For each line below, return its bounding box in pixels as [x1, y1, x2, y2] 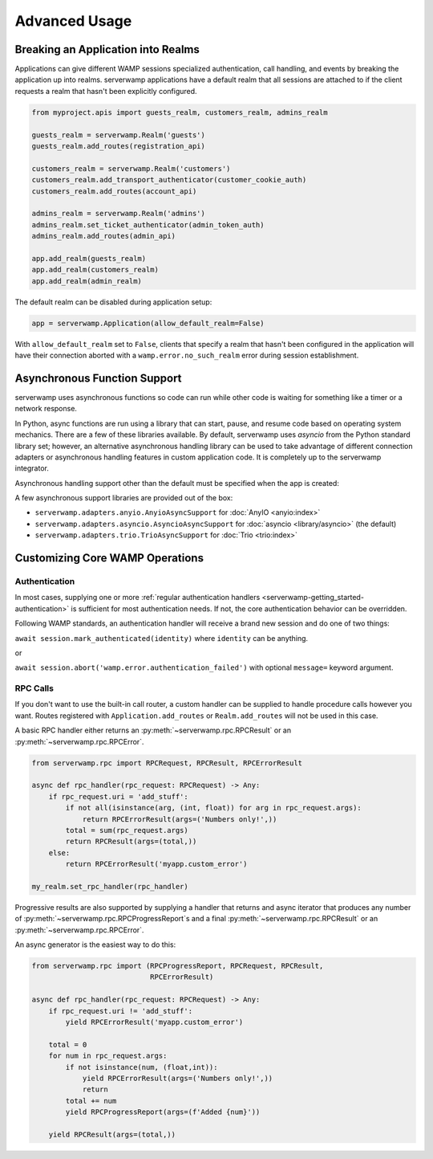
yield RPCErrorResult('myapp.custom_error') [65, 1018, 244, 1027]
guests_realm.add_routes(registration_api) [31, 141, 206, 150]
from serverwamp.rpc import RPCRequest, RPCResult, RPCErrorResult [31, 758, 303, 767]
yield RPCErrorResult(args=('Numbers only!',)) [82, 1073, 273, 1083]
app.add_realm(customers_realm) [31, 265, 160, 275]
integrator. [14, 463, 50, 473]
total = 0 [48, 1040, 87, 1049]
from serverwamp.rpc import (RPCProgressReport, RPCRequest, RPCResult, [31, 961, 324, 971]
